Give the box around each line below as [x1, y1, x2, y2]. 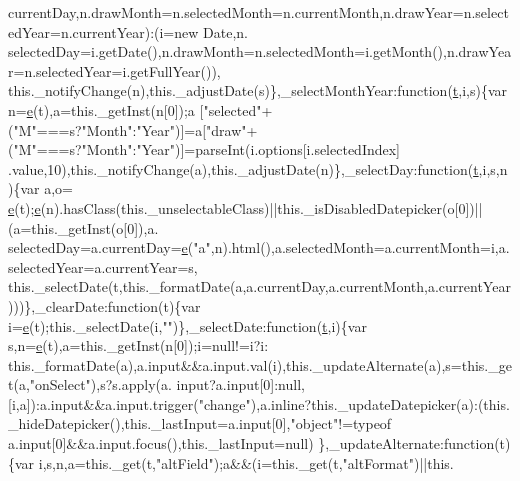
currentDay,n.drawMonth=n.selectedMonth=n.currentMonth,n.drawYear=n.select [8, 2, 509, 22]
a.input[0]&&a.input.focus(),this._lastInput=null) [8, 433, 314, 454]
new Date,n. [174, 21, 248, 42]
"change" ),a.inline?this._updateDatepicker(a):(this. [198, 393, 510, 414]
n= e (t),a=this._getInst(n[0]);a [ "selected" [8, 99, 262, 120]
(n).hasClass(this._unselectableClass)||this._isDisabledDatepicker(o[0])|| [40, 197, 483, 218]
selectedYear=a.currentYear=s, [8, 256, 198, 277]
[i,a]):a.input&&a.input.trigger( [8, 393, 199, 414]
